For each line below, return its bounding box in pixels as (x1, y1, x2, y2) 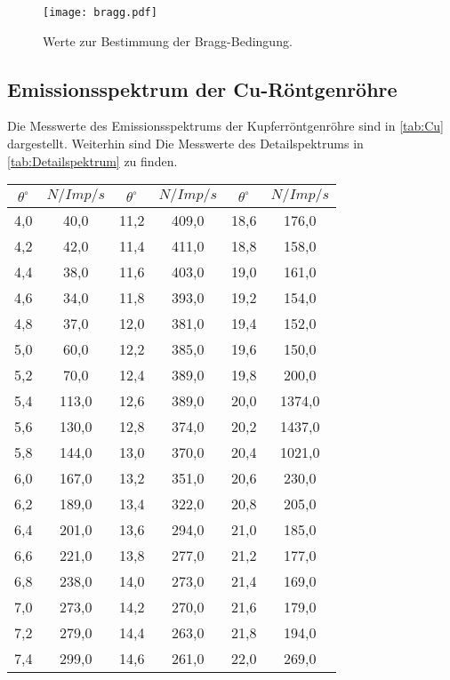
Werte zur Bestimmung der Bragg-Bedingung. (43, 31, 293, 50)
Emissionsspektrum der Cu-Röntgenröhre (7, 75, 398, 102)
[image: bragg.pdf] (43, 6, 157, 19)
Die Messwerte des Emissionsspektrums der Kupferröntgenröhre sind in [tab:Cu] (7, 116, 444, 135)
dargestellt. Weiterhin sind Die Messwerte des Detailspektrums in (7, 134, 364, 153)
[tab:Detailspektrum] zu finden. (7, 151, 178, 170)
